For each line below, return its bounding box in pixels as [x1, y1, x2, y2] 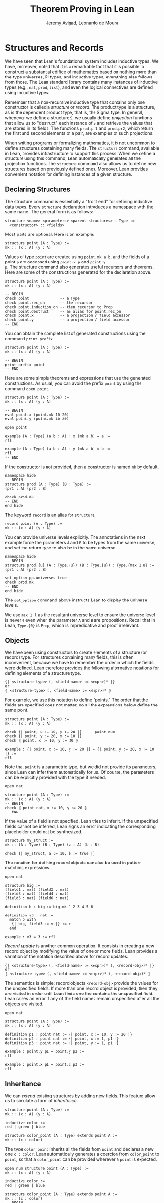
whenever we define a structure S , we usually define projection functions [5, 114, 152, 121]
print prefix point [5, 362, 45, 367]
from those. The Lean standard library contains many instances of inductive [5, 79, 158, 85]
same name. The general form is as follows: [5, 209, 93, 214]
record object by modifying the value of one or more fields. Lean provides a [5, 948, 158, 954]
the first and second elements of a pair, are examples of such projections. [5, 130, 154, 136]
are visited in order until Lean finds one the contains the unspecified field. [5, 991, 154, 996]
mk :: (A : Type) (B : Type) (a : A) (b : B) [5, 842, 99, 847]
